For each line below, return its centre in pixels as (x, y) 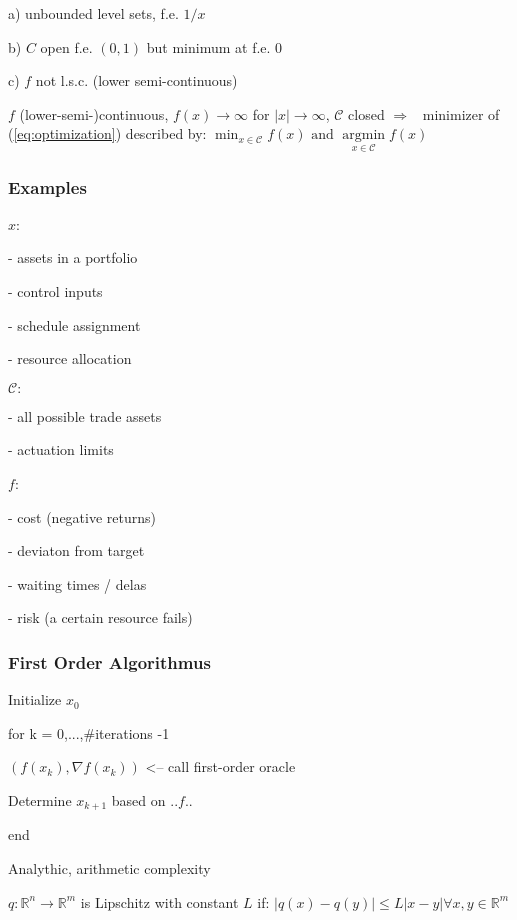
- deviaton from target (76, 550)
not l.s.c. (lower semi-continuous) (136, 80)
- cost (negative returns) (82, 516)
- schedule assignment (74, 324)
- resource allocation (70, 358)
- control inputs (55, 291)
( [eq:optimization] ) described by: (107, 133)
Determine (40, 799)
